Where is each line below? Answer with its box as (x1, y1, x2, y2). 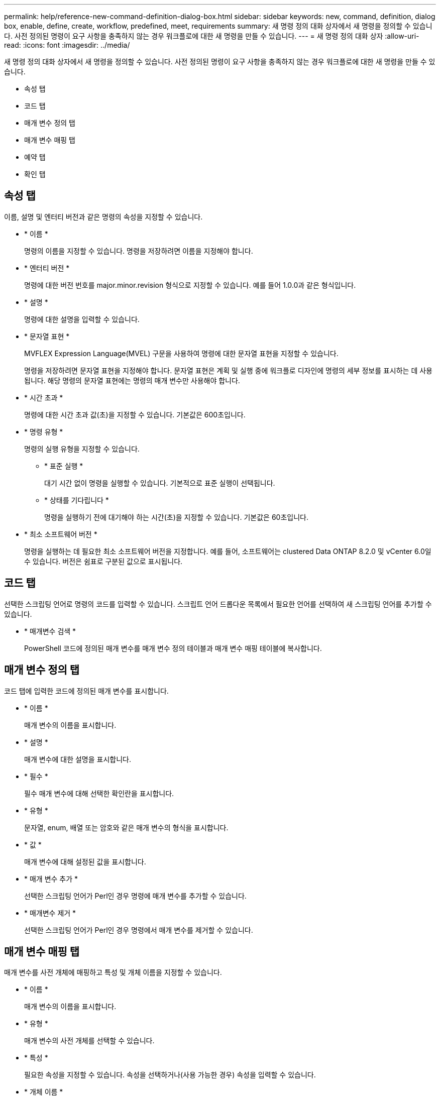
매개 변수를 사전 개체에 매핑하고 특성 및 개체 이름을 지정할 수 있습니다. (4, 968, 222, 977)
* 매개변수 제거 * (24, 908, 76, 917)
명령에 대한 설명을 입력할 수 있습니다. (24, 314, 140, 323)
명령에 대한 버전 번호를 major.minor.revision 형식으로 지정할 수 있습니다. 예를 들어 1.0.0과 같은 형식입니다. (24, 280, 356, 289)
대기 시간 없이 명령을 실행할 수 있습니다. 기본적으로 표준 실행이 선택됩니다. (44, 478, 275, 487)
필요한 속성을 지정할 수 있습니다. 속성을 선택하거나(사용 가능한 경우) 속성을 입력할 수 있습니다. (24, 1070, 316, 1079)
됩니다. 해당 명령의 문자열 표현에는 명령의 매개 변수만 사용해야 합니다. (24, 376, 240, 385)
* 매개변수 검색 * (24, 626, 76, 635)
